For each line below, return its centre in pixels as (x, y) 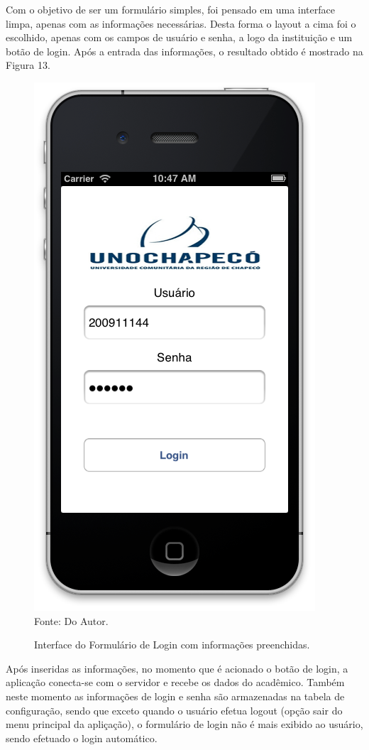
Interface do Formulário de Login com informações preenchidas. (172, 645)
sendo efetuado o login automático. (82, 738)
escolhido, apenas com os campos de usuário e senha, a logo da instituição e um (179, 37)
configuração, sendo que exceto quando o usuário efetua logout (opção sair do (174, 710)
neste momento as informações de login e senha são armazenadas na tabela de (175, 696)
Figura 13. (28, 65)
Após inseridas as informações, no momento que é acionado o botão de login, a (177, 668)
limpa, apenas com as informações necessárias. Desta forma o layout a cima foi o (181, 23)
